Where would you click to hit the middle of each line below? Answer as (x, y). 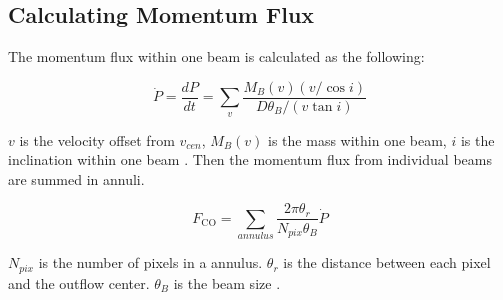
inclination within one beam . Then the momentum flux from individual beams (250, 159)
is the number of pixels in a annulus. (150, 262)
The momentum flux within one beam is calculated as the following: (216, 56)
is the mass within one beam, (357, 139)
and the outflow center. (79, 282)
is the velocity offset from (97, 139)
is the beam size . (227, 282)
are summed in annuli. (76, 178)
